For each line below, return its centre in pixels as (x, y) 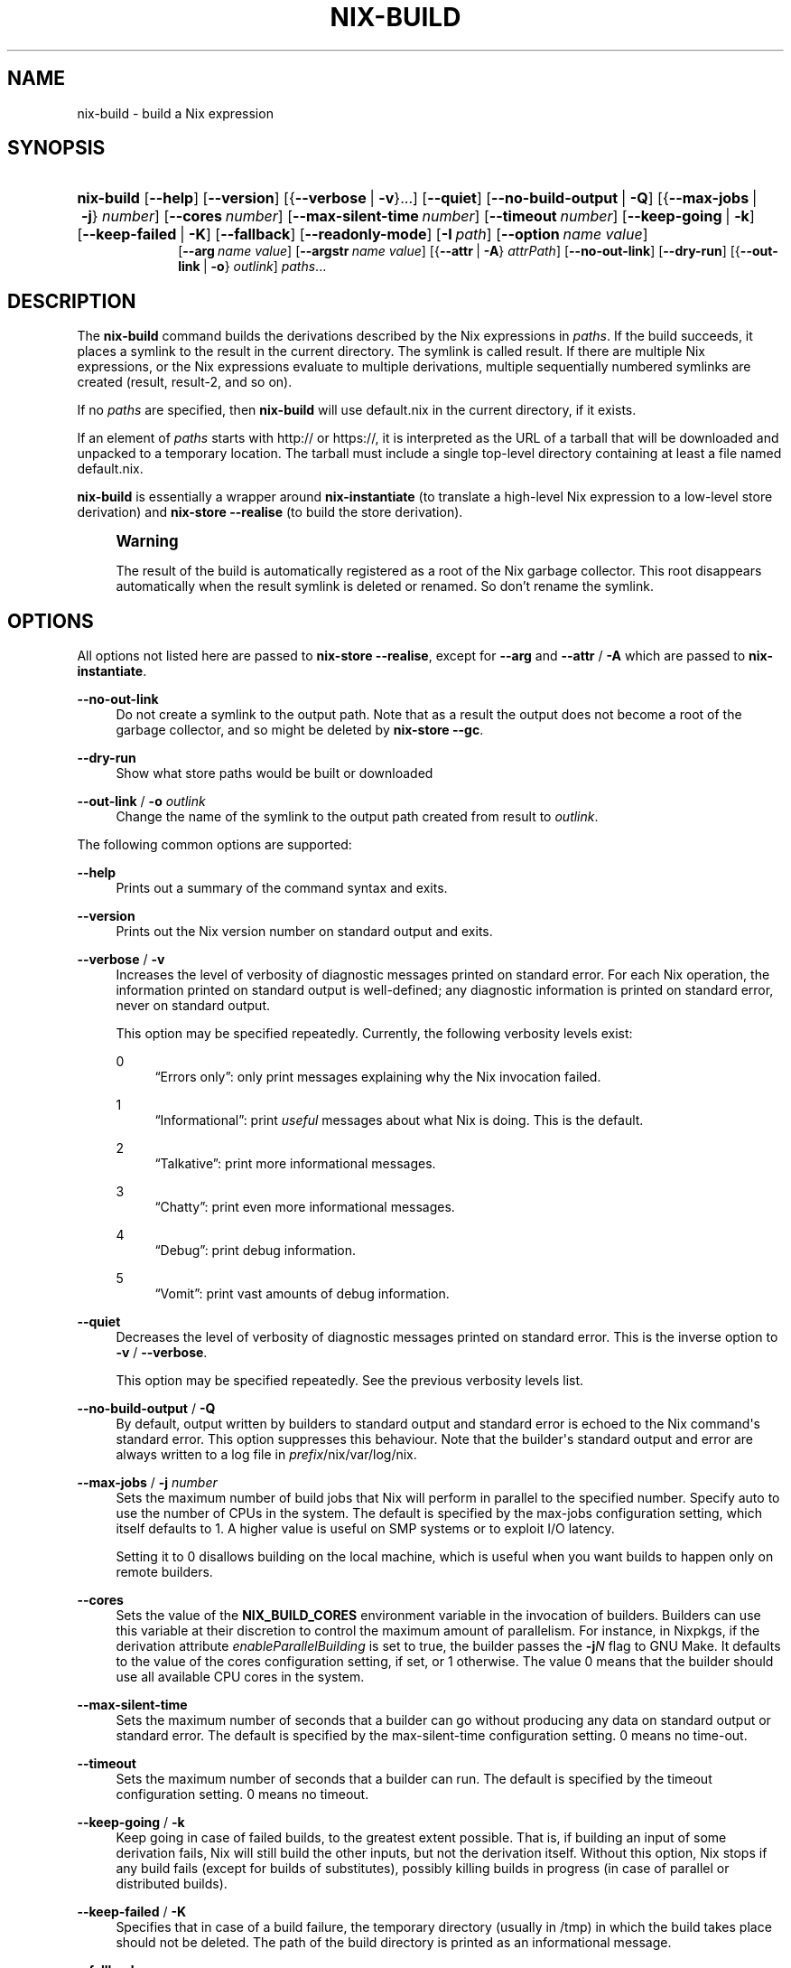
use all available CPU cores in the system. (240, 1677)
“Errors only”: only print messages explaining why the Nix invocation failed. (378, 1077)
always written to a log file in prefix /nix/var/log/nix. (266, 1455)
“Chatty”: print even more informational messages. (305, 1207)
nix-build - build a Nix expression (175, 113)
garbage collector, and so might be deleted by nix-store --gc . (300, 730)
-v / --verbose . (162, 1353)
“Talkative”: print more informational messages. (295, 1164)
